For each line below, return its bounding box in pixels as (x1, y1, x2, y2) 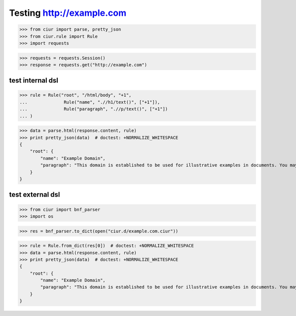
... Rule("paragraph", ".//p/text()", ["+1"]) (19, 106, 168, 112)
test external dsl (9, 191, 60, 199)
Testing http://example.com (9, 7, 127, 18)
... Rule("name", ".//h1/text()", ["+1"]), (19, 99, 160, 105)
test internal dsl (9, 77, 59, 85)
